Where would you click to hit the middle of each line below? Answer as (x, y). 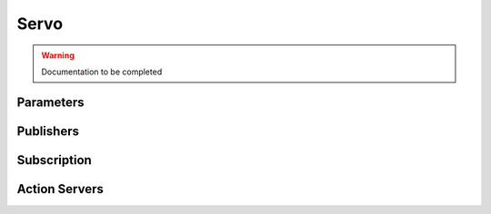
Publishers (48, 131)
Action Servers (60, 189)
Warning (58, 55)
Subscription (55, 160)
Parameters (50, 102)
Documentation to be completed (102, 72)
